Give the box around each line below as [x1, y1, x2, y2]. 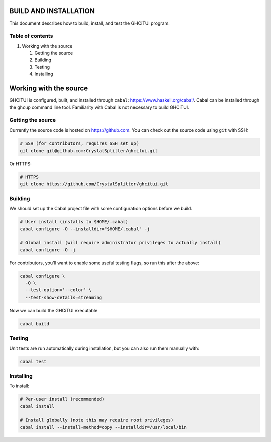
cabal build [20, 321, 50, 326]
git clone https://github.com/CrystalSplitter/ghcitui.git [20, 181, 168, 187]
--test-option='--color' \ [25, 287, 92, 293]
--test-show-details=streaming [25, 294, 102, 300]
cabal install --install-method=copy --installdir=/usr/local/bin [20, 424, 187, 430]
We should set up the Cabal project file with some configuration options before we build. [9, 206, 193, 212]
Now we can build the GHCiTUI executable [9, 307, 98, 313]
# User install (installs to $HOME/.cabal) [20, 219, 129, 225]
